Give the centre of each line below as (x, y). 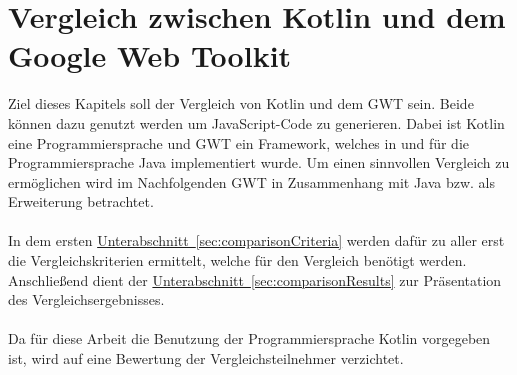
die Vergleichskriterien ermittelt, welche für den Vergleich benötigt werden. (237, 260)
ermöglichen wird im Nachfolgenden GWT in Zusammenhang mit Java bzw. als (252, 181)
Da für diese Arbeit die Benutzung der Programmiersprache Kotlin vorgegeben (249, 338)
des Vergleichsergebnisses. (86, 299)
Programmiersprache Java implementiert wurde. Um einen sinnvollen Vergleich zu (259, 162)
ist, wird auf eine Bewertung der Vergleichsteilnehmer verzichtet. (206, 358)
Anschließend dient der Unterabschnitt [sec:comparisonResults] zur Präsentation (255, 279)
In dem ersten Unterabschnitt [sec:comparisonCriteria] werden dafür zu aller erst (256, 240)
